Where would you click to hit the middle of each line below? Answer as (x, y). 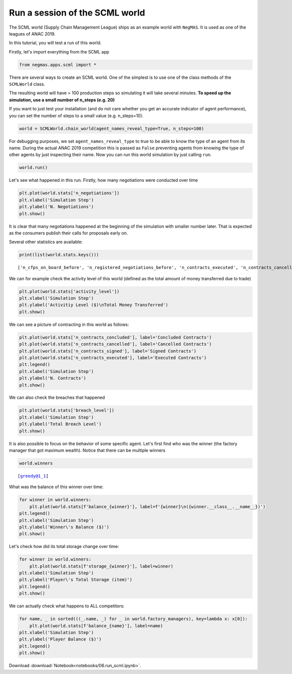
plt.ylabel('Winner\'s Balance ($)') (64, 527)
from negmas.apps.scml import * (58, 65)
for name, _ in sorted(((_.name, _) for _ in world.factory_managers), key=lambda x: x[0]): (133, 619)
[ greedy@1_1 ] (33, 476)
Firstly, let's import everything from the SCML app (59, 52)
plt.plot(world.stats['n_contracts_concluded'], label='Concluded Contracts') (115, 337)
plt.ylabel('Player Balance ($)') (60, 639)
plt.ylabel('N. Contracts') (53, 378)
